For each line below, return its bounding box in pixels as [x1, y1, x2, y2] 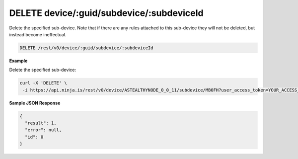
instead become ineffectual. [9, 31, 67, 37]
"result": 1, [25, 120, 57, 126]
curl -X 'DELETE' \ [19, 80, 67, 86]
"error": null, [25, 127, 62, 133]
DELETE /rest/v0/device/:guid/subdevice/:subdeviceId [19, 45, 153, 51]
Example [9, 58, 28, 64]
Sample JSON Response [9, 100, 61, 106]
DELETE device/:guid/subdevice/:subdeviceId [9, 7, 204, 18]
